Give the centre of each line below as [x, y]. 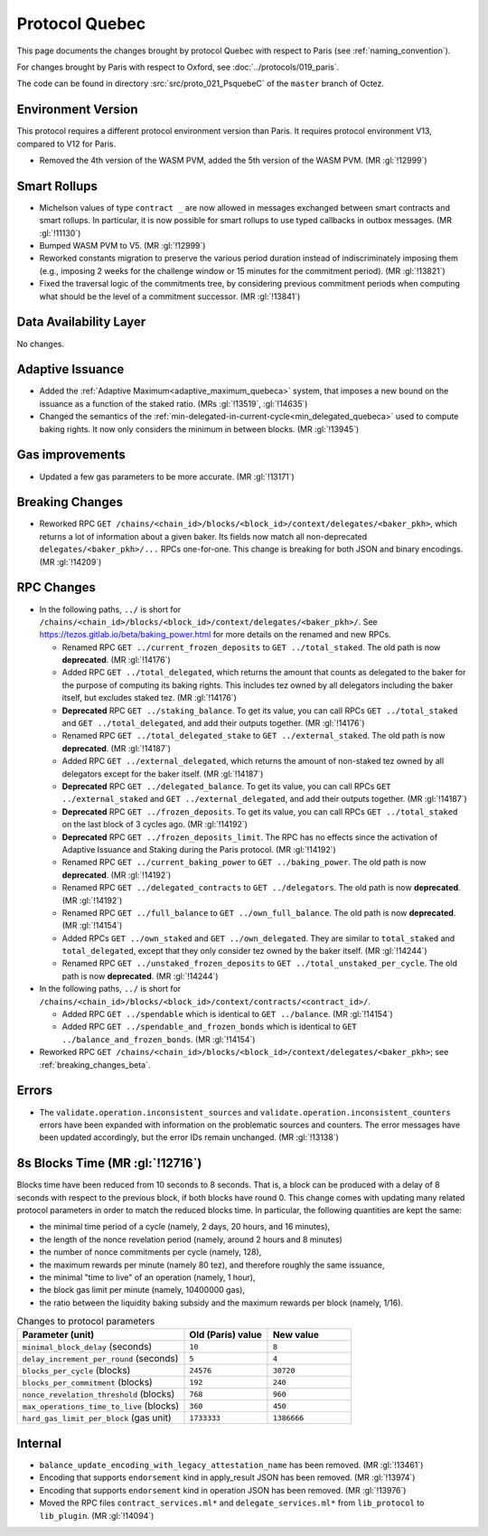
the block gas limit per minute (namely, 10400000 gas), [142, 1290]
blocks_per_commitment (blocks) [87, 1382]
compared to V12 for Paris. [66, 144]
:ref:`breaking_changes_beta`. [95, 1065]
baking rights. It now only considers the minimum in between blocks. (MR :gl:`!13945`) [199, 429]
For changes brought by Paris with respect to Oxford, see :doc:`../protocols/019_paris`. [178, 67]
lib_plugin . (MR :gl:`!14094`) [97, 1515]
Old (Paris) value [225, 1335]
